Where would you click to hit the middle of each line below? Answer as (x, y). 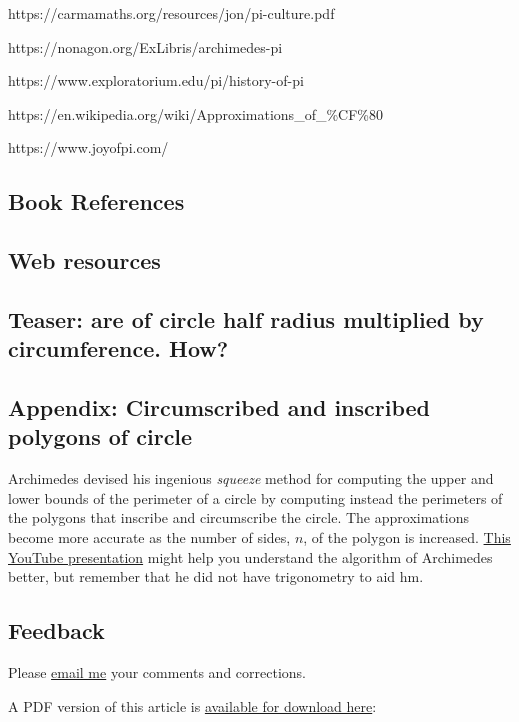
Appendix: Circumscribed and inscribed (219, 407)
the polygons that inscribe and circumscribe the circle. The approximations (238, 517)
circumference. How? (118, 348)
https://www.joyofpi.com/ (88, 147)
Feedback (56, 630)
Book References (96, 201)
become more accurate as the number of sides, (149, 537)
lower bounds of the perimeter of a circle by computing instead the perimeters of (255, 497)
